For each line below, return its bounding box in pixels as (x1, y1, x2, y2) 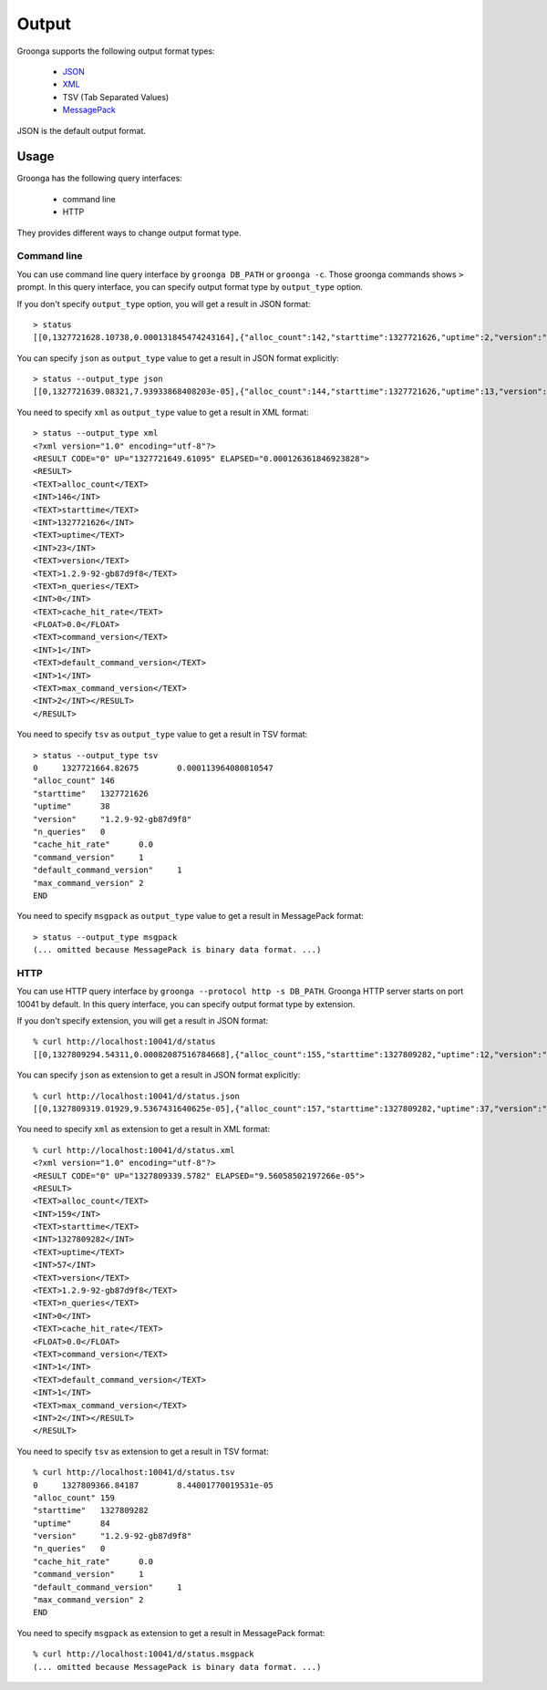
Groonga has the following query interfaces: (16, 173, 182, 184)
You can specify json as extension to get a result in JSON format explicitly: (16, 1069, 301, 1080)
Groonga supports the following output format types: (16, 46, 215, 57)
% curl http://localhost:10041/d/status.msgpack (33, 1649, 254, 1659)
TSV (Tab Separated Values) (62, 91, 170, 102)
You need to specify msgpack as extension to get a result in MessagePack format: (16, 1627, 325, 1638)
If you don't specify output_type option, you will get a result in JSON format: (16, 298, 311, 309)
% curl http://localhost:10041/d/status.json (33, 1090, 241, 1101)
